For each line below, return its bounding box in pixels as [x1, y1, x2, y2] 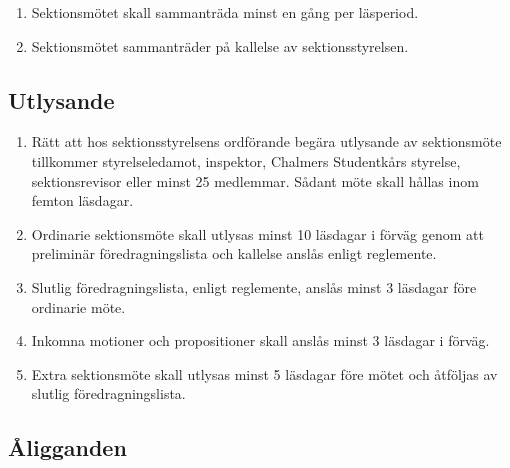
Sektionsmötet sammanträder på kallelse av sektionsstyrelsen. [31, 35, 409, 56]
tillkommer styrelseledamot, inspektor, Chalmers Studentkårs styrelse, [31, 150, 461, 171]
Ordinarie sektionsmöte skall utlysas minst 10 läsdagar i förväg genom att [31, 223, 484, 244]
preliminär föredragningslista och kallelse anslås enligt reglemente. [31, 243, 437, 264]
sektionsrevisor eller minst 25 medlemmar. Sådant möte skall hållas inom [31, 170, 479, 191]
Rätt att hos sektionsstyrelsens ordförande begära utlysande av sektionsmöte [31, 131, 502, 152]
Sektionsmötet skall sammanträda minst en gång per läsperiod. [31, 2, 419, 22]
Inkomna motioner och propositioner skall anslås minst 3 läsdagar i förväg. [31, 330, 490, 351]
